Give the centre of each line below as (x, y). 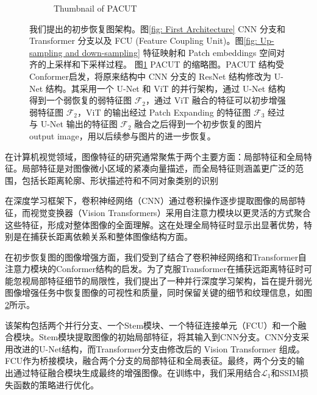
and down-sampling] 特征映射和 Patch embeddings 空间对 (175, 52)
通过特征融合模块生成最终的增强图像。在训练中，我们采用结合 (137, 373)
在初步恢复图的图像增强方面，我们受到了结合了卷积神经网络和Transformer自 (156, 257)
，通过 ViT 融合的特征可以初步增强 (216, 100)
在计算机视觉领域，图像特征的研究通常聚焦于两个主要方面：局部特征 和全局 (154, 156)
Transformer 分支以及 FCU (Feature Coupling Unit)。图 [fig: (144, 40)
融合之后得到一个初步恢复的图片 (198, 124)
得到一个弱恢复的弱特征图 (80, 100)
